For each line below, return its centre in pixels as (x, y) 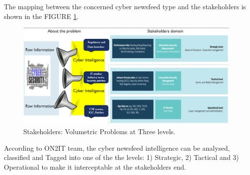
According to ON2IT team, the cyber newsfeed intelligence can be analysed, (117, 148)
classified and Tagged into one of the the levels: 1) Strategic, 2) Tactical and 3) (122, 157)
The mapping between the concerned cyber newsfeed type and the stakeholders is (125, 6)
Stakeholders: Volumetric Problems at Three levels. (100, 131)
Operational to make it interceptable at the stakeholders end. (95, 166)
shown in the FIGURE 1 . (41, 16)
